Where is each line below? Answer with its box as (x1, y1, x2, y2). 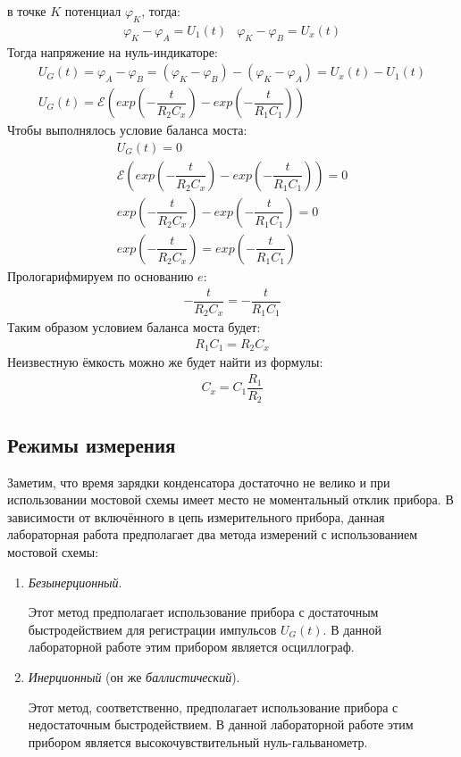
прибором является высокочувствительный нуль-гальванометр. (28, 732, 368, 751)
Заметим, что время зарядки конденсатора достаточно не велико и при (7, 472, 390, 491)
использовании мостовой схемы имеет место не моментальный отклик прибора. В (7, 490, 454, 509)
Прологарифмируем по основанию (7, 267, 194, 285)
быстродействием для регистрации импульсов (28, 620, 277, 638)
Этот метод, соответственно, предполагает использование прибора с (28, 697, 398, 716)
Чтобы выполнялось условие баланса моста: (7, 121, 247, 139)
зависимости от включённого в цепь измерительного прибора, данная (7, 507, 385, 526)
